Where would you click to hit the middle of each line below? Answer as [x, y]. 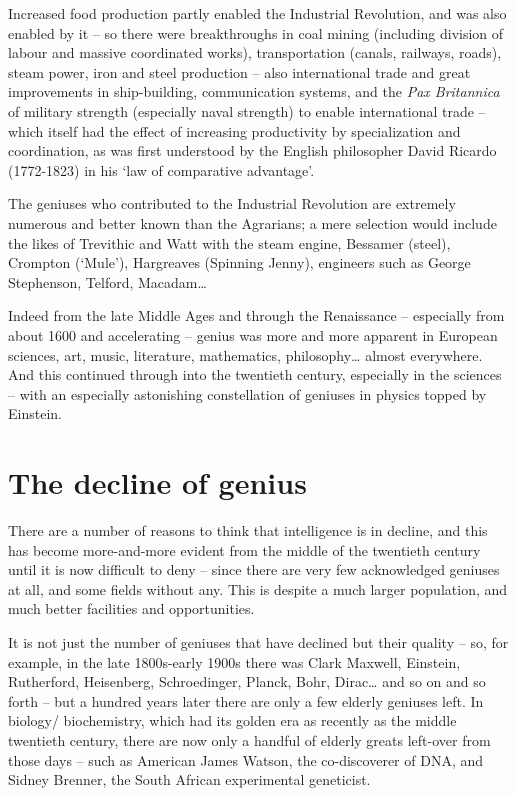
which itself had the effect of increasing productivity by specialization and [234, 130]
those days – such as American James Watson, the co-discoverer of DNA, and [246, 759]
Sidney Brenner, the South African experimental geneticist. [189, 779]
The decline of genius [157, 482]
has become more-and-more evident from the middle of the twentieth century [244, 549]
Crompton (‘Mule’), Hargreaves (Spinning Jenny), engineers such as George [239, 262]
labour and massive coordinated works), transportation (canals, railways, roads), [255, 52]
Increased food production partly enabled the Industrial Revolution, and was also [257, 13]
